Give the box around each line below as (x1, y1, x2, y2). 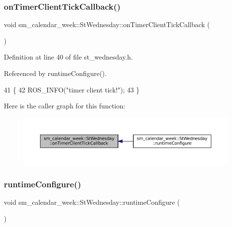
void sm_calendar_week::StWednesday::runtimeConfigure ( (4, 197, 180, 207)
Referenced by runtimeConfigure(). (4, 68, 107, 78)
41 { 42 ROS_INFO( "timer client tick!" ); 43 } (4, 84, 140, 94)
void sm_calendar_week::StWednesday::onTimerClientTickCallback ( (4, 19, 210, 30)
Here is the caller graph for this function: (4, 101, 126, 111)
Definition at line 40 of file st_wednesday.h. (4, 52, 133, 62)
